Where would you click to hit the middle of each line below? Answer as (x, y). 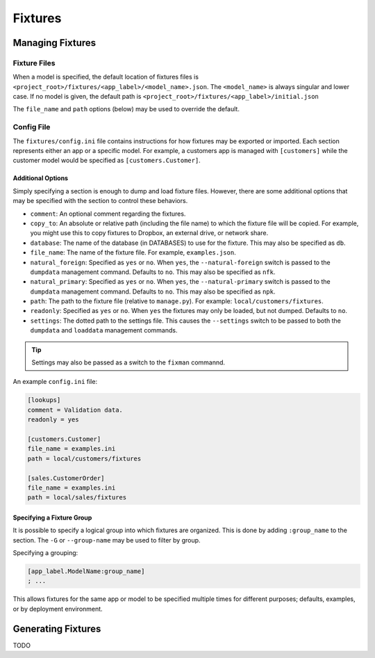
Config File (32, 127)
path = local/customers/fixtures (84, 458)
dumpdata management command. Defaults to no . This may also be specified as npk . (153, 291)
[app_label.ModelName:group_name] (86, 571)
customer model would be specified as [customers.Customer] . (107, 161)
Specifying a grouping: (45, 553)
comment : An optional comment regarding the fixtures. (108, 214)
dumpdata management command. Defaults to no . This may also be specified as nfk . (153, 272)
